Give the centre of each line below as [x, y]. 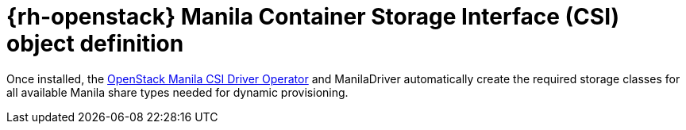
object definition [95, 44]
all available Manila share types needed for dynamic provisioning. [177, 92]
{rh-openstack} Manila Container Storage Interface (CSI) [313, 17]
